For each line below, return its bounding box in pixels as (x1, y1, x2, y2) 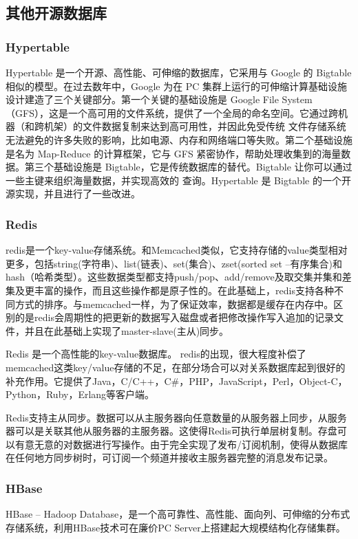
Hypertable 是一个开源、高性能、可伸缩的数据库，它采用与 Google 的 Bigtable (6, 65, 352, 79)
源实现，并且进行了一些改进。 (6, 186, 140, 201)
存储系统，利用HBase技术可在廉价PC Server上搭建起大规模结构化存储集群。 (6, 520, 346, 534)
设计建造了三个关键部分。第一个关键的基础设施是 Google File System (6, 92, 313, 107)
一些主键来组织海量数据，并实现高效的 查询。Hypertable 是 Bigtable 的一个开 (6, 173, 351, 187)
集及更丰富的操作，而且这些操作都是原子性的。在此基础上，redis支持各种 (6, 283, 334, 297)
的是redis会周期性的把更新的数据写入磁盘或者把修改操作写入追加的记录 (14, 310, 334, 324)
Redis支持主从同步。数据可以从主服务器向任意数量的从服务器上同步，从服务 (6, 410, 347, 424)
